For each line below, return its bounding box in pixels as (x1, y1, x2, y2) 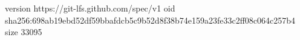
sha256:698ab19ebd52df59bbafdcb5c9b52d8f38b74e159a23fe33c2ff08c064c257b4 (5, 13, 296, 26)
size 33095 (5, 25, 42, 38)
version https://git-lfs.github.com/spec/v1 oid (5, 2, 175, 14)
